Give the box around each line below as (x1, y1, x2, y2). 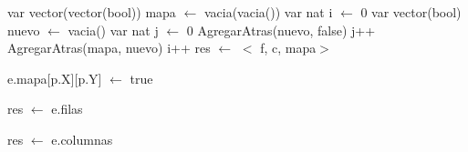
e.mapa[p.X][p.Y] (7, 68, 102, 87)
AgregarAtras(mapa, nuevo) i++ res (7, 38, 211, 57)
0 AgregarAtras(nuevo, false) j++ (186, 20, 376, 39)
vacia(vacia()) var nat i (203, 3, 333, 21)
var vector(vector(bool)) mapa (7, 3, 176, 21)
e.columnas (51, 129, 113, 148)
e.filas (51, 99, 83, 118)
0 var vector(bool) (360, 3, 462, 21)
